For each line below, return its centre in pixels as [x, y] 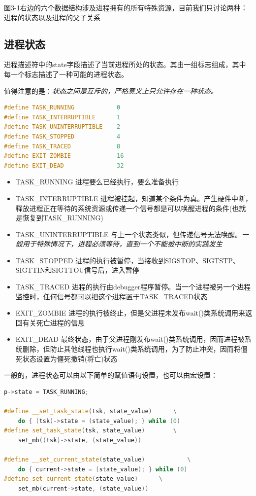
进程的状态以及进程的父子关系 [52, 17]
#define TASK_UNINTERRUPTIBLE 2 [62, 127]
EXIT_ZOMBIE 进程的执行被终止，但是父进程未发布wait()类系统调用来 [130, 313]
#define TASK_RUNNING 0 [62, 108]
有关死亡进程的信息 [53, 322]
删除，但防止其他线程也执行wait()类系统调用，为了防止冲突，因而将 [131, 349]
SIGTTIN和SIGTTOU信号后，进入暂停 [77, 270]
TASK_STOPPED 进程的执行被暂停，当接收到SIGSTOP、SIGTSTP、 [128, 260]
